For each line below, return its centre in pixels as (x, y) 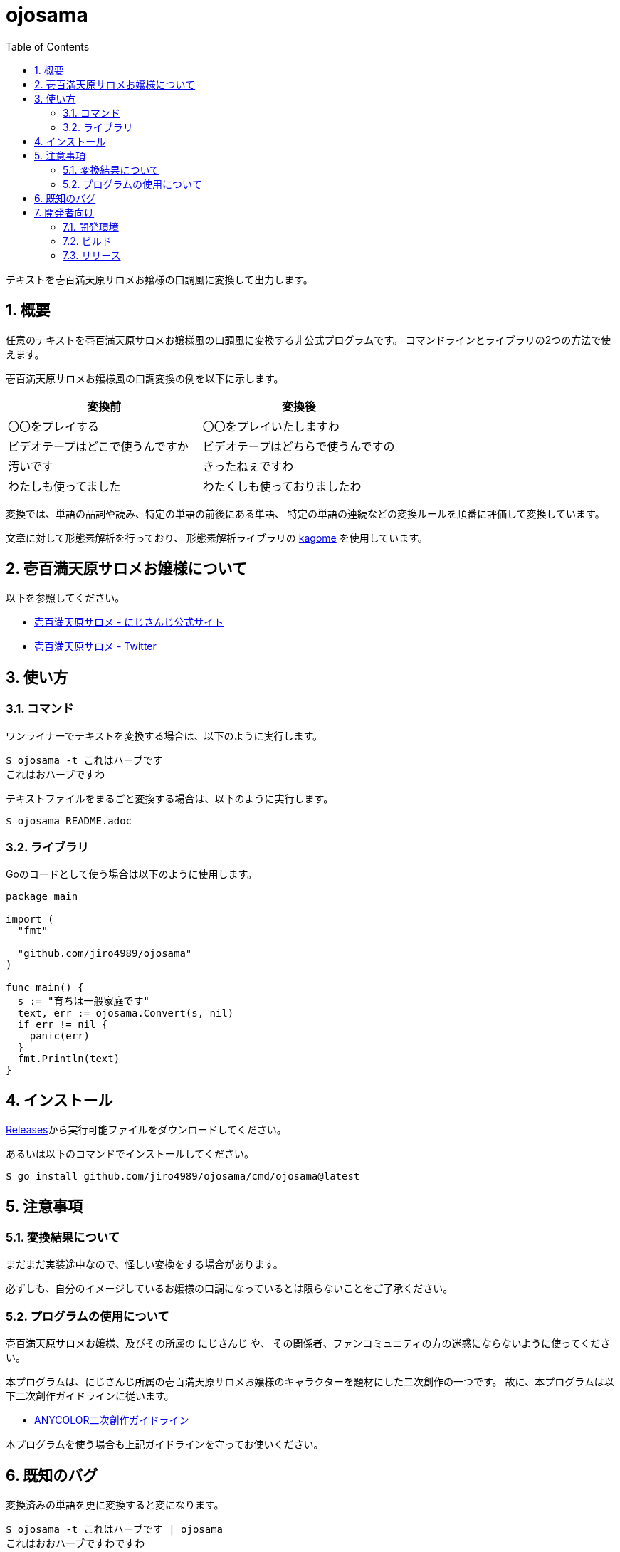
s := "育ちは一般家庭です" (83, 1001)
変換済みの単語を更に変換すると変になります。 (115, 1505)
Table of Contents (48, 46)
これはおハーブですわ (56, 774)
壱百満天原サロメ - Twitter (95, 646)
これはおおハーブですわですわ (75, 1544)
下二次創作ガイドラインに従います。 (90, 1396)
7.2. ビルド (87, 241)
